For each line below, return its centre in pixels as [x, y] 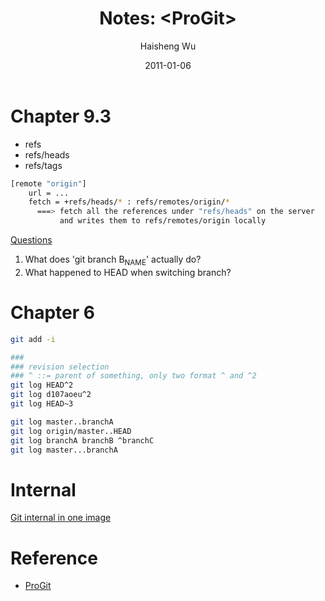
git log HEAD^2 [42, 385]
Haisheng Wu [168, 46]
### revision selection [60, 367]
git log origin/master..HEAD [71, 431]
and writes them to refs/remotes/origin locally [163, 221]
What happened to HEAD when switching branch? [128, 272]
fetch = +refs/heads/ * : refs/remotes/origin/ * [129, 202]
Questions [31, 240]
